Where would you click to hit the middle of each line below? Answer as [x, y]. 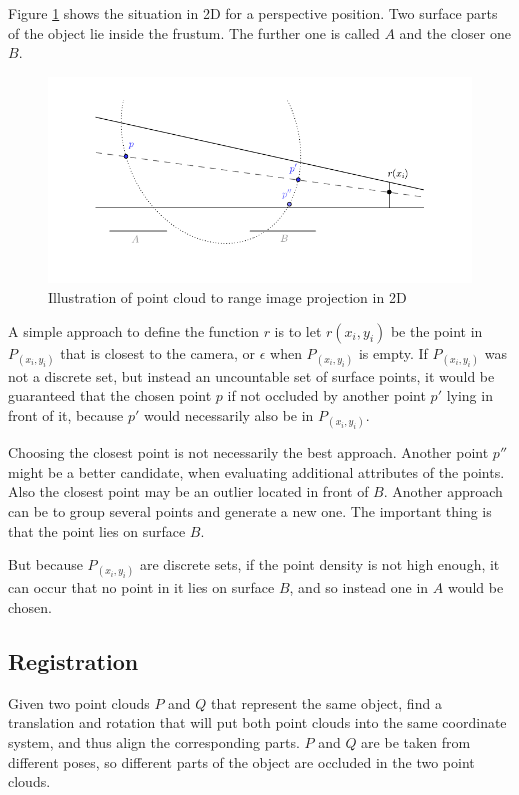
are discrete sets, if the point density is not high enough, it [319, 564]
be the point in [436, 330]
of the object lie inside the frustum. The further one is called [194, 32]
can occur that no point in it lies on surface [141, 587]
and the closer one [455, 32]
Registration [73, 660]
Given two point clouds [79, 702]
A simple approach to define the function [133, 330]
